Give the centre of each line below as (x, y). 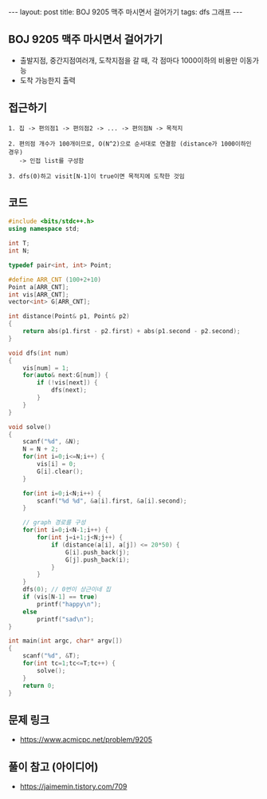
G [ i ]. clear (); (60, 471)
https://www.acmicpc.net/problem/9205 (86, 740)
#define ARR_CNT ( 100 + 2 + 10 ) (55, 280)
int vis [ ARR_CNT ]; (39, 294)
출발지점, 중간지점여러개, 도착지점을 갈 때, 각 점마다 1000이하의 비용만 (129, 60)
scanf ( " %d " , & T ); (51, 656)
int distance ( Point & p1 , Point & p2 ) (69, 316)
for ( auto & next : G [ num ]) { (66, 376)
